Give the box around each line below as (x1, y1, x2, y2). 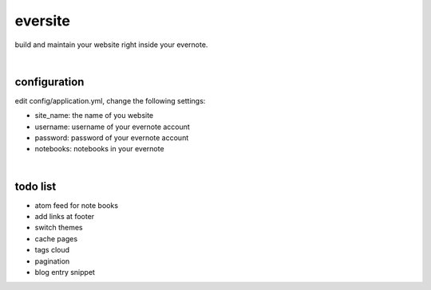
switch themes (34, 223, 83, 233)
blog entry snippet (34, 268, 96, 277)
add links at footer (34, 212, 95, 221)
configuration (14, 75, 85, 88)
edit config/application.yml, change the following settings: (14, 96, 206, 105)
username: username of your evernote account (34, 122, 191, 131)
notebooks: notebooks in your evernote (34, 144, 164, 154)
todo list (14, 179, 57, 193)
